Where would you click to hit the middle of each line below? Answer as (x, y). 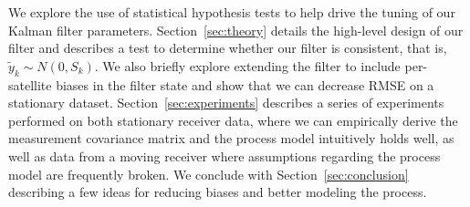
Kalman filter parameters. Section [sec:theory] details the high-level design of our (236, 30)
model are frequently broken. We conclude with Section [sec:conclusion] (209, 174)
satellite (30, 84)
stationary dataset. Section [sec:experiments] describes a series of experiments (226, 103)
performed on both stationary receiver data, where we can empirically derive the (233, 120)
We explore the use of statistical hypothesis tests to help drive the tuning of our (232, 12)
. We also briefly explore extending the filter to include (247, 65)
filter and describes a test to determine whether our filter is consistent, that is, (228, 48)
